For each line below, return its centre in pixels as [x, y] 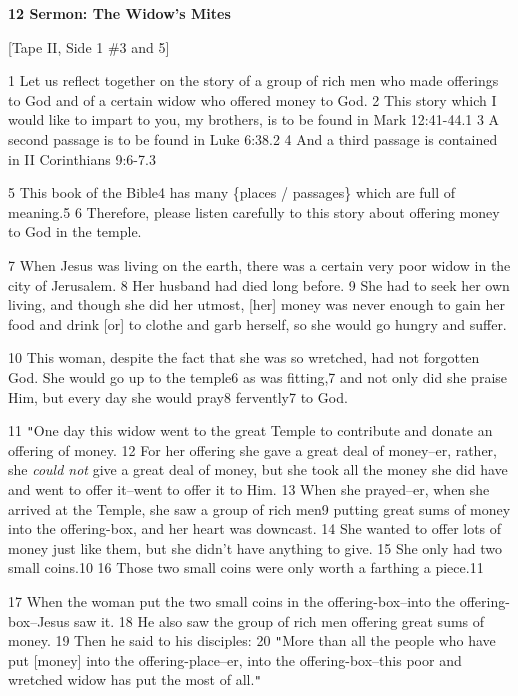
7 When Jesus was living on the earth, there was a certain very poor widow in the [259, 264]
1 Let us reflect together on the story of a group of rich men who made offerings [253, 80]
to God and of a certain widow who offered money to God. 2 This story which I [252, 99]
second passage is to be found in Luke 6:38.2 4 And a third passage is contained [253, 138]
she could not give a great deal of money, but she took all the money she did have [258, 469]
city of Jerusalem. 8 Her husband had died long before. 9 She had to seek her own [259, 284]
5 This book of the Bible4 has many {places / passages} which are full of [232, 192]
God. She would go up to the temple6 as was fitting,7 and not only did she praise [258, 376]
